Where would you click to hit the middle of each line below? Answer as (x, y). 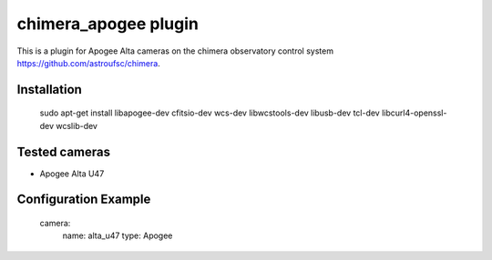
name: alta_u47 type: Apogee (118, 235)
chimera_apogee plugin (108, 24)
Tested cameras (64, 151)
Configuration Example (84, 200)
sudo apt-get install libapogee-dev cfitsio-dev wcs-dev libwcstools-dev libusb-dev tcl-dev (210, 113)
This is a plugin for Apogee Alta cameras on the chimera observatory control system (175, 51)
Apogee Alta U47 (72, 174)
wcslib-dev (77, 125)
